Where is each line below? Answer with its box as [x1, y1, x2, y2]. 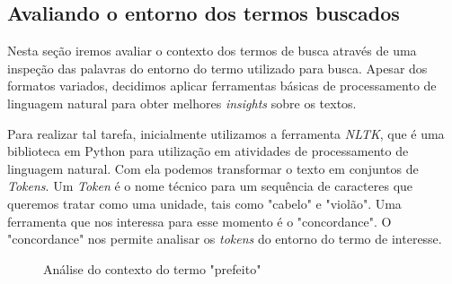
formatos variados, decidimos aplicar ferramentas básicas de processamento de [7, 76, 437, 95]
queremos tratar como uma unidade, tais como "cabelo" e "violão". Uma [7, 194, 402, 212]
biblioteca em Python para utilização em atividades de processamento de [7, 142, 409, 160]
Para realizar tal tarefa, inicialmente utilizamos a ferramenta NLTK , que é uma [7, 124, 445, 142]
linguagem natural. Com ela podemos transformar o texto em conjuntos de [7, 159, 419, 177]
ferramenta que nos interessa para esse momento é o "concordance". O [7, 211, 392, 230]
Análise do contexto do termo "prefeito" [43, 259, 261, 278]
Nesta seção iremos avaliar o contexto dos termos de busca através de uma [7, 41, 417, 60]
